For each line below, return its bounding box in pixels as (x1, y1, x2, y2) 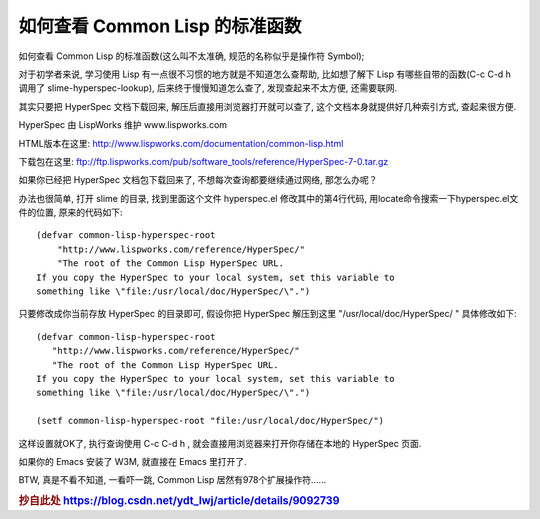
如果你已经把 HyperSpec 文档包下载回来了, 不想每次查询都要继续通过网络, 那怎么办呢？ (18, 174, 378, 186)
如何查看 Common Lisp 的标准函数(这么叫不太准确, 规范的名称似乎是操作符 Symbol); (18, 50, 365, 62)
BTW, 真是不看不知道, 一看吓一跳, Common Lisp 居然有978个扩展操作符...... (18, 474, 327, 486)
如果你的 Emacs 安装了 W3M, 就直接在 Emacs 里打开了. (18, 455, 247, 467)
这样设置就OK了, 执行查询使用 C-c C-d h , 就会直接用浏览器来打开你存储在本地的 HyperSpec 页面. (18, 437, 422, 449)
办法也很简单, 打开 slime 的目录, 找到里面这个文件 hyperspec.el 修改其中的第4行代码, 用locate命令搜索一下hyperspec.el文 (18, 192, 519, 204)
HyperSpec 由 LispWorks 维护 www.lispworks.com (18, 119, 228, 131)
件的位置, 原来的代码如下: (18, 206, 124, 219)
